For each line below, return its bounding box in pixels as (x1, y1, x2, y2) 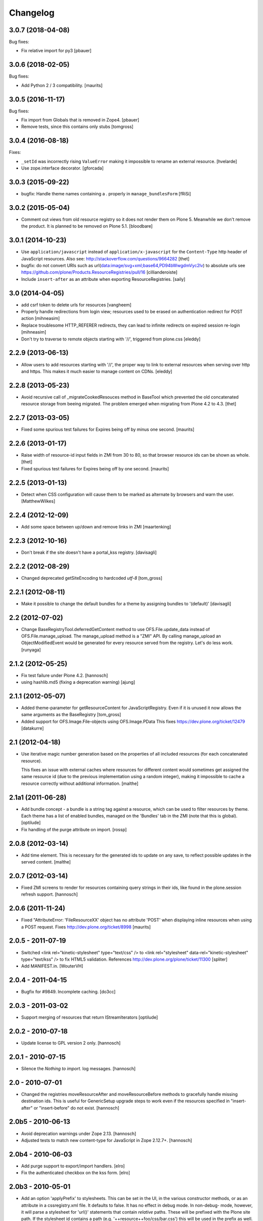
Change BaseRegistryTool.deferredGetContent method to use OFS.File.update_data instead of (21, 626, 210, 632)
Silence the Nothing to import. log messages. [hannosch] (21, 1065, 136, 1072)
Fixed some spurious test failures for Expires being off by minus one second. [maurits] (21, 426, 195, 432)
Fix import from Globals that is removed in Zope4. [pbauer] (21, 117, 140, 123)
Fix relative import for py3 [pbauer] (21, 48, 92, 54)
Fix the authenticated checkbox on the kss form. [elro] (21, 1170, 130, 1176)
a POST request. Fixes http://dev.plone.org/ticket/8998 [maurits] (21, 924, 151, 930)
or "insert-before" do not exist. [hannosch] (33, 1105, 119, 1111)
